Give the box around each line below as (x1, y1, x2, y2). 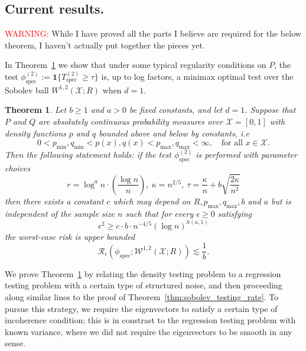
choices (5, 161, 30, 174)
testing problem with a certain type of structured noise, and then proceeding (5, 279, 282, 291)
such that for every (125, 207, 194, 219)
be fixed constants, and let (129, 103, 223, 116)
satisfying (217, 207, 252, 219)
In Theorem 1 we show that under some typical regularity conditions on (5, 58, 266, 71)
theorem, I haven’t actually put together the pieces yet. (5, 38, 205, 51)
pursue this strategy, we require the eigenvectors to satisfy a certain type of (5, 302, 278, 314)
